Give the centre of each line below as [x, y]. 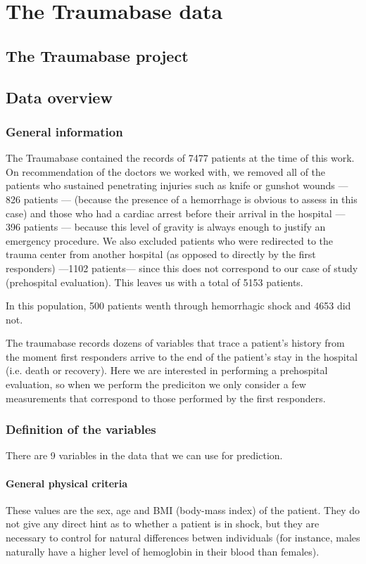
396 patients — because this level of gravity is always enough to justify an [166, 227]
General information [64, 131]
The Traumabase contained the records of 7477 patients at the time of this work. [180, 158]
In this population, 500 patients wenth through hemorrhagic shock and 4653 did [178, 306]
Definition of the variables [81, 429]
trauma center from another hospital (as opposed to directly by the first [161, 254]
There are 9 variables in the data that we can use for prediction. [144, 455]
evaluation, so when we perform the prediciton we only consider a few [156, 384]
